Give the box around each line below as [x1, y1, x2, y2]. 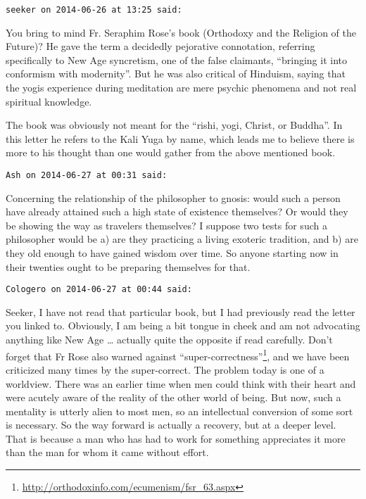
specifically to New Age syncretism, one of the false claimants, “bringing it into [6, 52, 347, 67]
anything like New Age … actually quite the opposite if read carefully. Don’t [6, 332, 333, 347]
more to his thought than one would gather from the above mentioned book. [6, 145, 336, 160]
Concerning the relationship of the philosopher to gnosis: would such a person [6, 190, 341, 205]
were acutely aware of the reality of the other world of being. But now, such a [6, 390, 341, 405]
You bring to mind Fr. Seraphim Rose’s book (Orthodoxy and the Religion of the [6, 25, 356, 39]
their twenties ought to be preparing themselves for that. [6, 259, 251, 274]
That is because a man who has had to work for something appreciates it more [6, 431, 346, 446]
